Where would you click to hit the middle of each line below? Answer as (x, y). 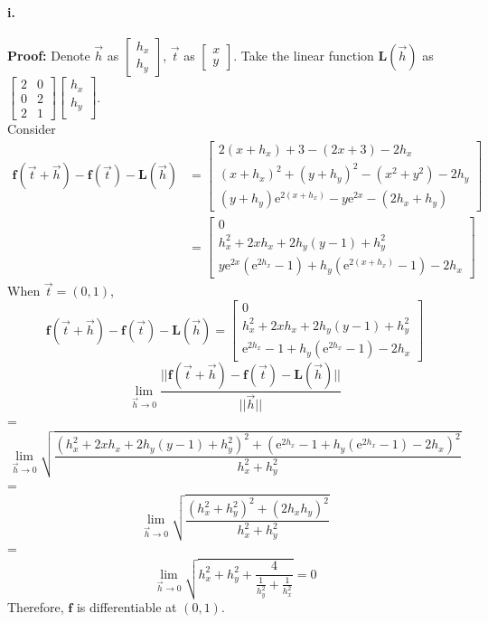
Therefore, (36, 607)
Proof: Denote (49, 55)
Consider (32, 128)
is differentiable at (127, 607)
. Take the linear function (304, 55)
